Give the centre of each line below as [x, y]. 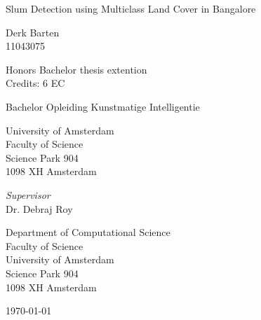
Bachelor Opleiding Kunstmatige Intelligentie [103, 106]
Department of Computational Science [88, 232]
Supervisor [28, 194]
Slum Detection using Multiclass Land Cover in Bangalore [131, 8]
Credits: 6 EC [35, 83]
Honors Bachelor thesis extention [76, 69]
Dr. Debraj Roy [39, 208]
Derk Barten [33, 32]
